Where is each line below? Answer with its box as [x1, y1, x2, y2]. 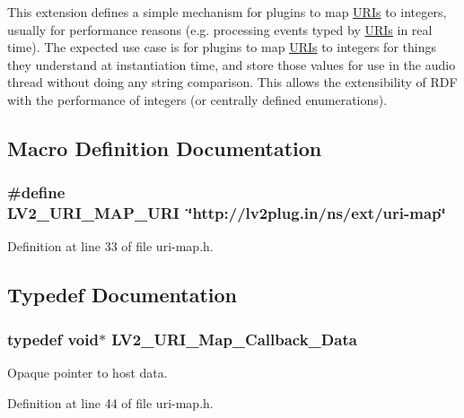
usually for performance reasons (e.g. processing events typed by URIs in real [7, 20, 433, 39]
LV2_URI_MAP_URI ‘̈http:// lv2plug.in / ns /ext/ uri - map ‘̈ [7, 202, 446, 224]
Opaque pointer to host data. [7, 363, 168, 382]
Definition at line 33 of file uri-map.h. [7, 237, 214, 256]
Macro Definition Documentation [7, 134, 322, 161]
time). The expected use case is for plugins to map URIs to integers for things [7, 38, 436, 57]
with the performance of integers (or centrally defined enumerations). [7, 90, 388, 109]
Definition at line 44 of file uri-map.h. [7, 393, 214, 412]
